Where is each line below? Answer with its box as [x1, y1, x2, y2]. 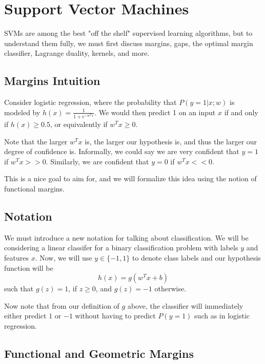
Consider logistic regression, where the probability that [4, 97, 177, 108]
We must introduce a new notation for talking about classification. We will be [4, 232, 249, 243]
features [4, 252, 29, 263]
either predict [4, 310, 47, 321]
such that [4, 283, 34, 294]
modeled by [4, 106, 40, 117]
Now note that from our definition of [4, 300, 119, 311]
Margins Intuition [4, 73, 100, 89]
